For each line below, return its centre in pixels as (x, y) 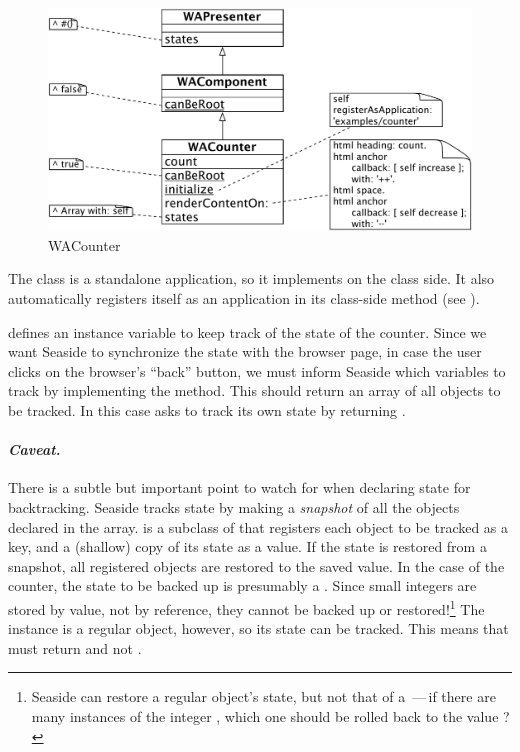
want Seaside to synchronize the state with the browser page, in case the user (245, 351)
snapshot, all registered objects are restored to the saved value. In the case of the (256, 565)
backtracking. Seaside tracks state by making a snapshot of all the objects (234, 506)
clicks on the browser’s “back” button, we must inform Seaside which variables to (257, 370)
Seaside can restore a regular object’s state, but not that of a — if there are (263, 696)
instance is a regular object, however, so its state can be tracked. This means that (258, 628)
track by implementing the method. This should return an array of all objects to (254, 390)
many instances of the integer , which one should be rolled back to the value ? (270, 715)
